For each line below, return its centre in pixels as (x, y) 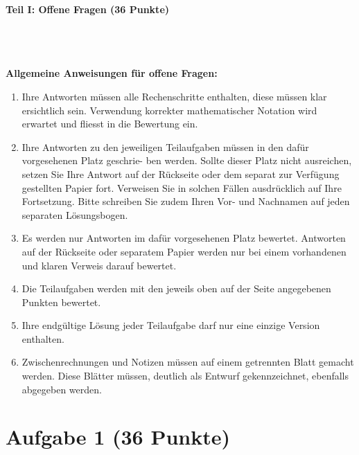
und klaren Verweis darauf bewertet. (99, 265)
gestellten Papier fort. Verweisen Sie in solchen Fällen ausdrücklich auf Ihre (182, 187)
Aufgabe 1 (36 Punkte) (118, 437)
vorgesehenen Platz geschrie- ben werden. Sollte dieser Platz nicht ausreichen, (187, 160)
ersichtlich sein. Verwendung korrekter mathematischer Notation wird (169, 110)
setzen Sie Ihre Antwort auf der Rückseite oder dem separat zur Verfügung (181, 173)
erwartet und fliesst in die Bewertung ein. (110, 124)
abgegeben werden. (62, 389)
